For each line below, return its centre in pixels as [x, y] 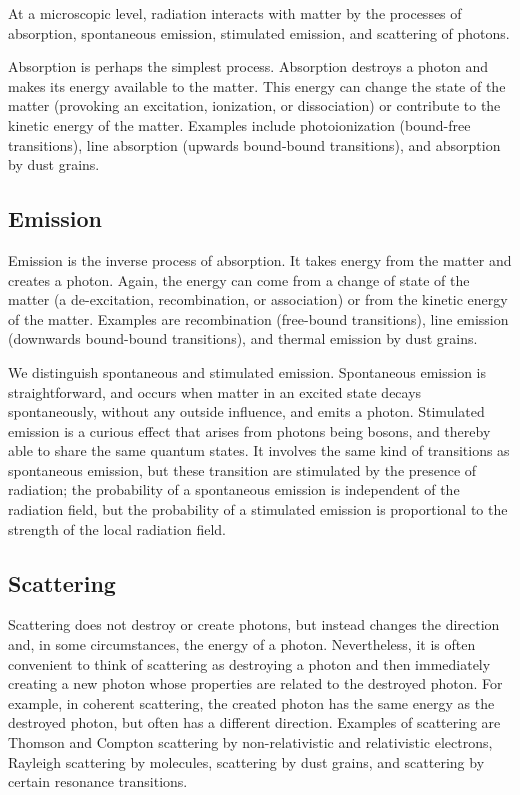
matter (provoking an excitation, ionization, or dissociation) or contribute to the [254, 105]
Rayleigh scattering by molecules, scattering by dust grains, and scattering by [246, 761]
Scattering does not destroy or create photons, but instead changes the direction [254, 624]
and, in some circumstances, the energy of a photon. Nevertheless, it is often [242, 644]
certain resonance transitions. [98, 781]
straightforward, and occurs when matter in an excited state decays [215, 391]
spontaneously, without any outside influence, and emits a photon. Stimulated [246, 411]
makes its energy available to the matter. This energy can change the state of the [257, 85]
